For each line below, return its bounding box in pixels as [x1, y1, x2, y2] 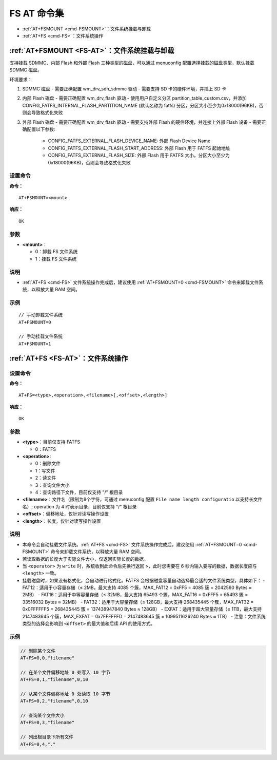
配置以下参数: [26, 126, 56, 132]
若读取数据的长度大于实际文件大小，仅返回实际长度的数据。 [22, 556, 148, 562]
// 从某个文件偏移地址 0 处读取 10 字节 [20, 691, 110, 697]
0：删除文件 [35, 460, 61, 467]
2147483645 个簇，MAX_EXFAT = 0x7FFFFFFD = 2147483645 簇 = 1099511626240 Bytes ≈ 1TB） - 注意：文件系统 [22, 613, 266, 619]
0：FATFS [35, 446, 56, 452]
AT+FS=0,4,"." [20, 741, 56, 747]
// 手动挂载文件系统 [18, 334, 63, 339]
